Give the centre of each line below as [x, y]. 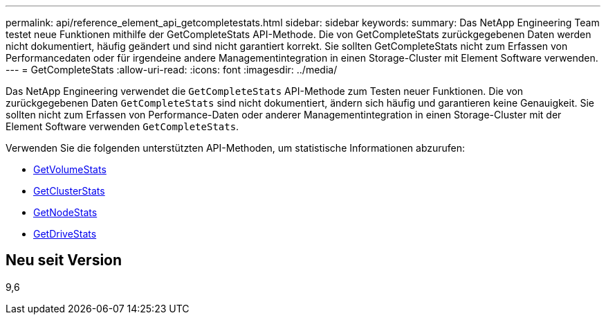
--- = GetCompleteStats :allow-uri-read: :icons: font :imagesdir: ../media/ [172, 70]
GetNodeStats [65, 212]
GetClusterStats [69, 191]
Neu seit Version [64, 260]
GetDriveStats [65, 234]
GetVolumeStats [70, 169]
